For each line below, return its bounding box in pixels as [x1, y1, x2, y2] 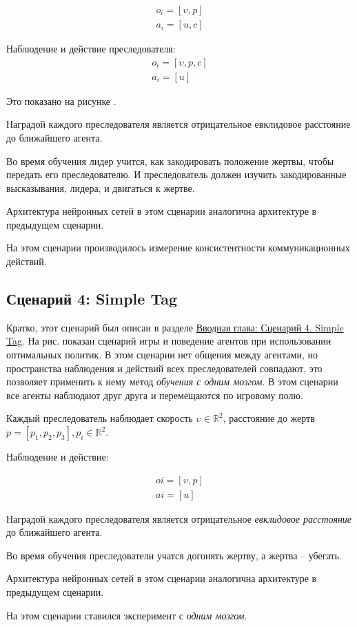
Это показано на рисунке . [6, 93, 116, 108]
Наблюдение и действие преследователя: [6, 41, 176, 56]
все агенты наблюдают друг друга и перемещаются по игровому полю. [6, 387, 303, 402]
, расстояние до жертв [223, 411, 315, 425]
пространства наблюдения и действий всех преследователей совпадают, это [6, 360, 323, 375]
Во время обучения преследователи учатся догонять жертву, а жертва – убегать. [6, 548, 342, 562]
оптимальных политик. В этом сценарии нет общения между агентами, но [6, 347, 318, 362]
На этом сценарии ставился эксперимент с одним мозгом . [6, 608, 247, 622]
